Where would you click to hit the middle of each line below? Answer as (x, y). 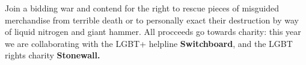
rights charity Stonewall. (53, 55)
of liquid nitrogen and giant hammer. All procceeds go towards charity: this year (153, 32)
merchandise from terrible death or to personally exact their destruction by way (152, 20)
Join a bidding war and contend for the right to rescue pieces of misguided (142, 8)
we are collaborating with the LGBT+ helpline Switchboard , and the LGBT (149, 43)
